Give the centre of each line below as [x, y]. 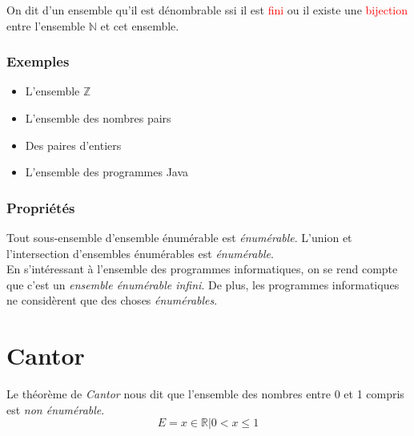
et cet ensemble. [140, 25]
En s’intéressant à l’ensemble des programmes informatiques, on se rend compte [202, 269]
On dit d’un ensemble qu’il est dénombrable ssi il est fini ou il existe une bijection [207, 10]
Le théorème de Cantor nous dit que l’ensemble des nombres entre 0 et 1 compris [205, 394]
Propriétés [41, 207]
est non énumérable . [56, 409]
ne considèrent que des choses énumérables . [112, 300]
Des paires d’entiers [73, 145]
